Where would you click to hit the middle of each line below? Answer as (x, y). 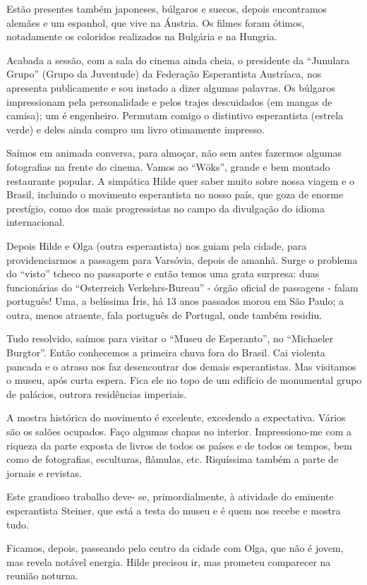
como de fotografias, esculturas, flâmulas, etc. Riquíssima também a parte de (173, 459)
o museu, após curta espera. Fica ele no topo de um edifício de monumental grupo (184, 380)
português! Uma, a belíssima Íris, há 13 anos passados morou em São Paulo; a (175, 301)
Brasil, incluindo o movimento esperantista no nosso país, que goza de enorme (175, 194)
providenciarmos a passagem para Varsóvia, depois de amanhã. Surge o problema (182, 259)
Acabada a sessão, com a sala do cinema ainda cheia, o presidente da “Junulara (178, 60)
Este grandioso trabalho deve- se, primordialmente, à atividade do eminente (170, 496)
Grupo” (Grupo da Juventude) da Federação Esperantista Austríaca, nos (164, 74)
